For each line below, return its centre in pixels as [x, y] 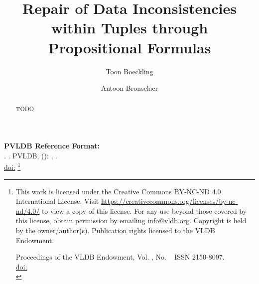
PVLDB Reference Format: [52, 146]
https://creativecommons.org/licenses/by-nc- [169, 201]
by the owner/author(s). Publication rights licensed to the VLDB [115, 230]
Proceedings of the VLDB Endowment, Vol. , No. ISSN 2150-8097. [120, 257]
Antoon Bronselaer [129, 88]
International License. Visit [57, 201]
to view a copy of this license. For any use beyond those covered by [144, 211]
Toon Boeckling [129, 71]
